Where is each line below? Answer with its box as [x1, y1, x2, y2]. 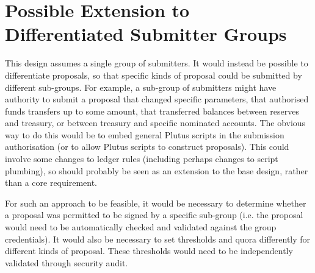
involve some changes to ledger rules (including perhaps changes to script [5, 152, 278, 165]
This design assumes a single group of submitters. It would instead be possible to [5, 57, 308, 69]
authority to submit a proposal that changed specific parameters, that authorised [5, 93, 309, 105]
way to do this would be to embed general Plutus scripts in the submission [5, 128, 284, 141]
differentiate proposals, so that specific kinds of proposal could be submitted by [5, 68, 302, 81]
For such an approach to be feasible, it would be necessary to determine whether [5, 196, 306, 209]
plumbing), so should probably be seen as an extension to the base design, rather [5, 164, 308, 177]
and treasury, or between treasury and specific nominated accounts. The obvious [5, 116, 306, 129]
